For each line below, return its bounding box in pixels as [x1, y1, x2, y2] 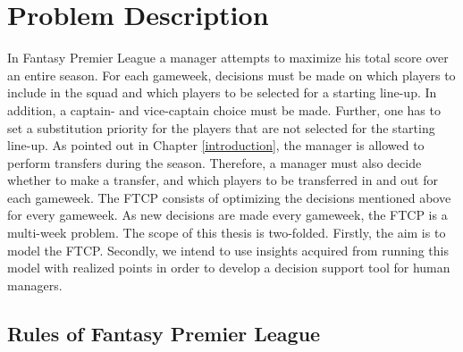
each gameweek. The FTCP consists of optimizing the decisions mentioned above [7, 188, 451, 206]
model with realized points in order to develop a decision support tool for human [7, 258, 450, 277]
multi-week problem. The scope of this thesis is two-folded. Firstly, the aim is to [7, 223, 446, 242]
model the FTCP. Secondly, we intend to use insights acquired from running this [7, 240, 449, 259]
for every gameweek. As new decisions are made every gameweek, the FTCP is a [7, 205, 448, 224]
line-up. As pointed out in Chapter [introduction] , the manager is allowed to [7, 136, 425, 155]
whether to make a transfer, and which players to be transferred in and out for [7, 171, 439, 189]
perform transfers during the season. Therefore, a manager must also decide [7, 153, 422, 172]
